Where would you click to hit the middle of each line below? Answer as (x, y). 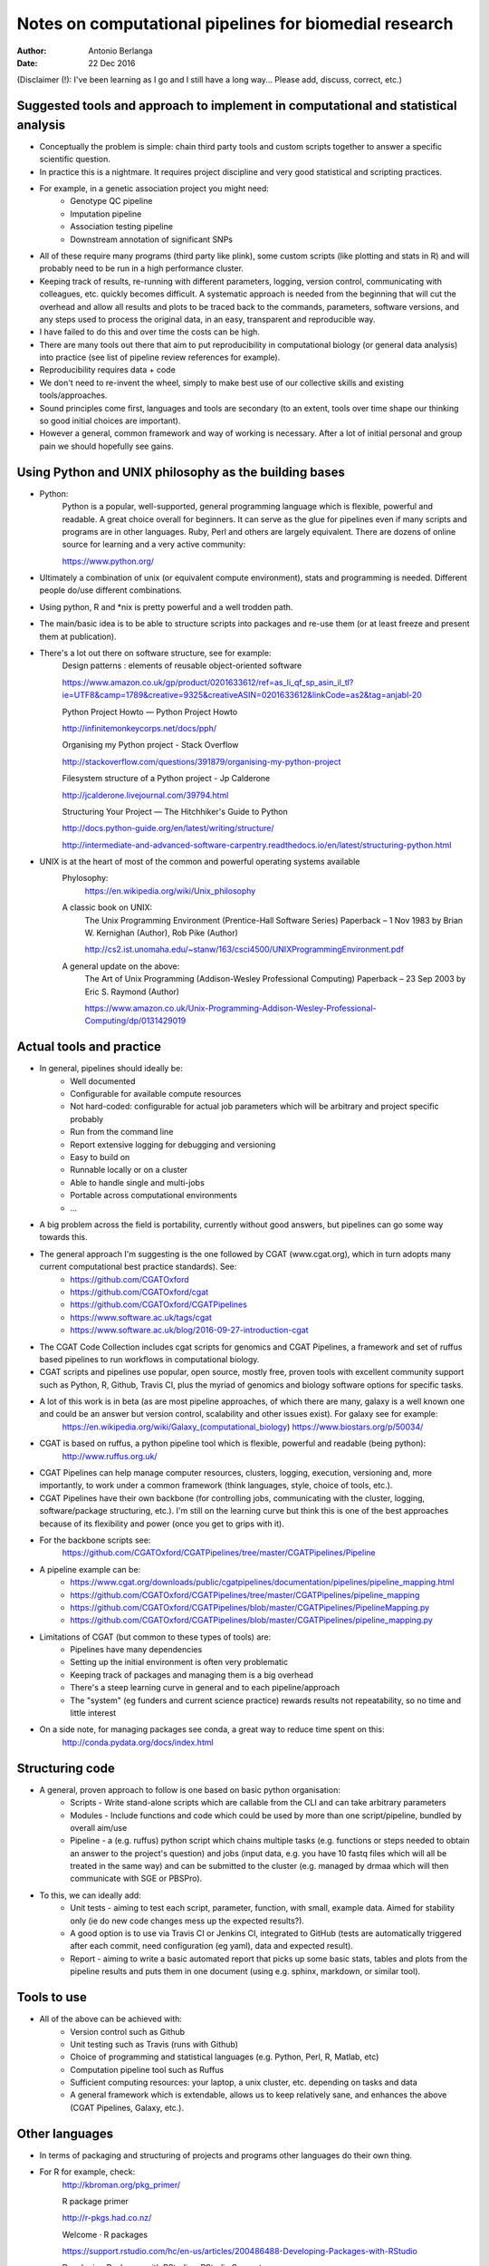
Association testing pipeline (122, 227)
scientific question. (75, 160)
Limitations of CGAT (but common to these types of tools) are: (155, 1637)
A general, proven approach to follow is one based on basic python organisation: (190, 1789)
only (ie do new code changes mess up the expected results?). (187, 1921)
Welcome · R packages (105, 2234)
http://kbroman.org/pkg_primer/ (121, 2184)
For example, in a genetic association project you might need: (154, 189)
